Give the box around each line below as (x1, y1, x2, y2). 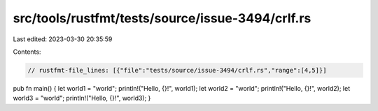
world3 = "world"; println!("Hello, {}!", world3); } (13, 94, 151, 103)
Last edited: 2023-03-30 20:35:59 (13, 35, 113, 43)
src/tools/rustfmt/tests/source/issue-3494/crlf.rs (13, 10, 311, 26)
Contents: (13, 47, 41, 56)
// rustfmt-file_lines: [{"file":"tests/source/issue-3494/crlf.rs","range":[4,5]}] (27, 66, 327, 74)
